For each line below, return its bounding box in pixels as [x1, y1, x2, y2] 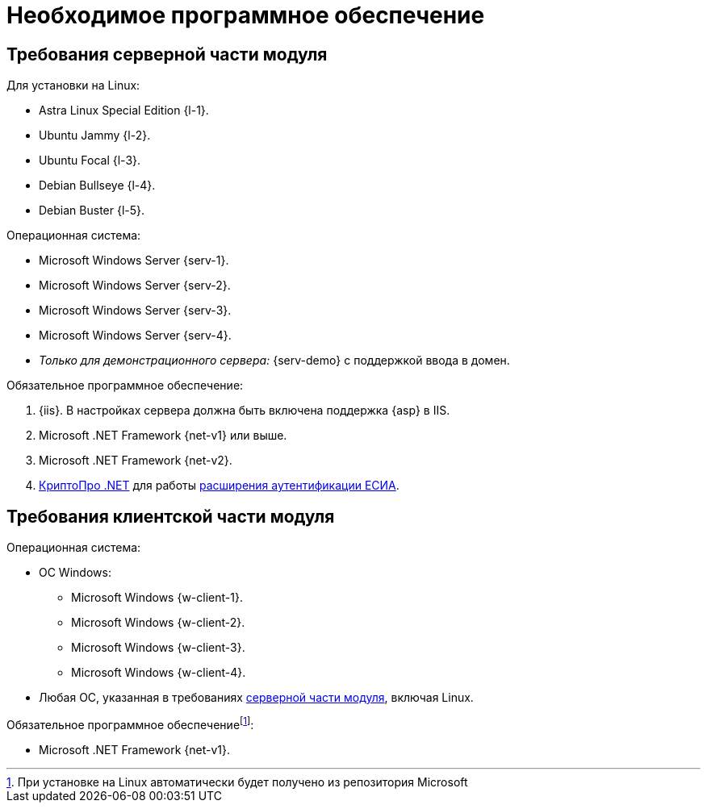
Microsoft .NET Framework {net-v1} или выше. [39, 428, 287, 443]
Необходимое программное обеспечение [6, 2, 485, 29]
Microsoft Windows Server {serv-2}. [39, 278, 231, 293]
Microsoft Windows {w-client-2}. [71, 615, 245, 630]
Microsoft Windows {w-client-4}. [71, 665, 246, 680]
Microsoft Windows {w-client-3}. [71, 640, 245, 655]
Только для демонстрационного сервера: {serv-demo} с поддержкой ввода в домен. [39, 353, 510, 368]
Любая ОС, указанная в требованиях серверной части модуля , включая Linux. [39, 690, 474, 705]
